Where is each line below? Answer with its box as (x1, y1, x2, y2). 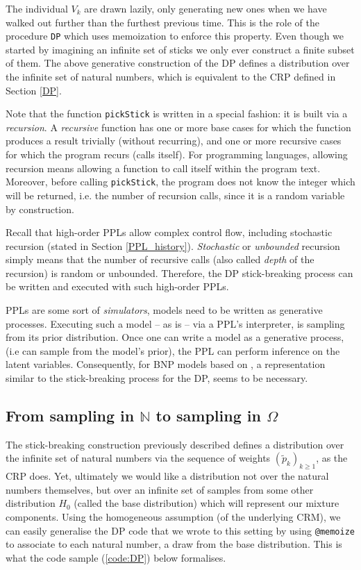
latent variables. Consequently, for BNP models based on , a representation (6, 357, 326, 371)
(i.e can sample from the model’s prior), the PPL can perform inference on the (6, 343, 340, 358)
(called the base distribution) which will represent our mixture (74, 496, 339, 510)
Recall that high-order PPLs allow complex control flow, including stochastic (6, 225, 333, 240)
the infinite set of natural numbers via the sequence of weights (6, 451, 271, 465)
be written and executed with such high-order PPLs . (6, 279, 229, 294)
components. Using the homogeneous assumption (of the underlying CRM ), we (6, 510, 341, 523)
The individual (6, 1, 68, 15)
